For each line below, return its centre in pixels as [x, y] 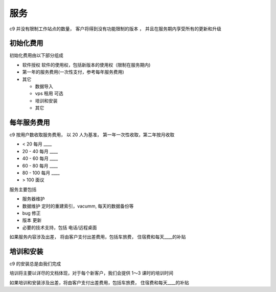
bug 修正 [31, 213]
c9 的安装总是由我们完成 [35, 264]
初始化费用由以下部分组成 [36, 55]
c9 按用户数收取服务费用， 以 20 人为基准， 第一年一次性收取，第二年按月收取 [92, 135]
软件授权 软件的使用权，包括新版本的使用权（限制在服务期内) [86, 65]
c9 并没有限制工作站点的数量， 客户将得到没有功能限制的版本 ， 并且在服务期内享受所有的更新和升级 [116, 29]
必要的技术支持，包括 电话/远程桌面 [60, 227]
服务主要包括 [23, 189]
